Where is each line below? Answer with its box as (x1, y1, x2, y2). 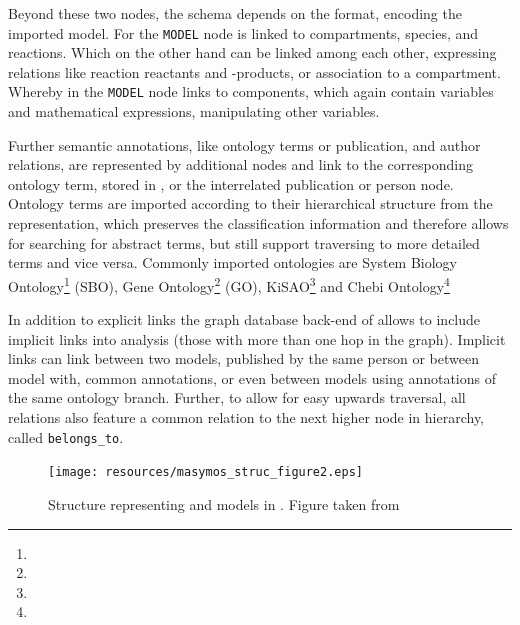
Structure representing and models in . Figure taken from (48, 493, 400, 514)
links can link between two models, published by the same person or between (8, 348, 479, 369)
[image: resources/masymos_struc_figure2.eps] (48, 465, 363, 480)
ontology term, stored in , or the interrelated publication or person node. (8, 173, 454, 194)
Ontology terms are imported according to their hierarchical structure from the (8, 193, 493, 214)
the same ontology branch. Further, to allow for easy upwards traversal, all (8, 387, 466, 408)
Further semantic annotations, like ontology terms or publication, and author (8, 134, 481, 155)
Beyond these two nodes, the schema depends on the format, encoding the (8, 3, 462, 23)
